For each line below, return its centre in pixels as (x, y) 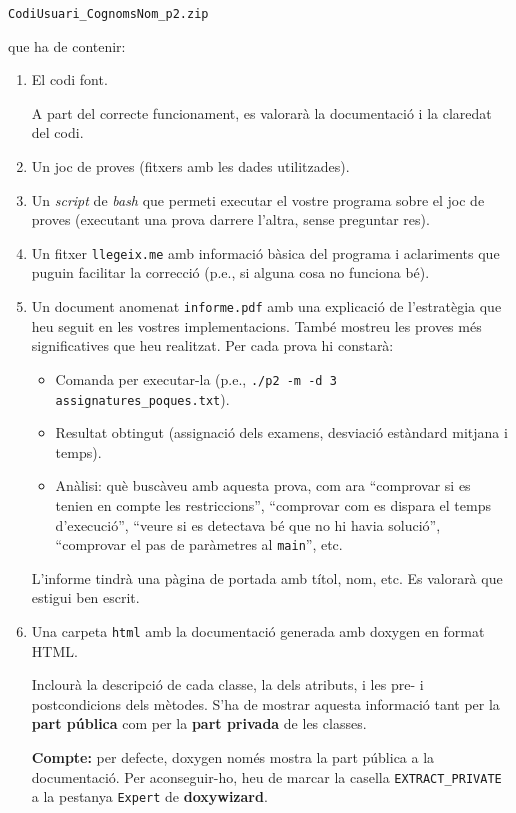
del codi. (57, 132)
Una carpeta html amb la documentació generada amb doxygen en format (258, 631)
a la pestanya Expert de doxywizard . (149, 796)
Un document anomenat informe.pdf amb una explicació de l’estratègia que (266, 306)
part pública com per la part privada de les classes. (199, 723)
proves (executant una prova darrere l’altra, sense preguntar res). (230, 219)
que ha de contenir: (67, 45)
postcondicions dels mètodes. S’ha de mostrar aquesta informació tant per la (265, 703)
